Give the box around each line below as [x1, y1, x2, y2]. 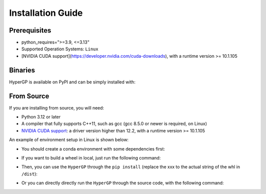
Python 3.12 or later [21, 114, 61, 120]
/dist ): [21, 171, 38, 177]
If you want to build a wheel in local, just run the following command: [21, 155, 161, 160]
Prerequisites [9, 26, 51, 35]
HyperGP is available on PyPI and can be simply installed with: [9, 79, 135, 85]
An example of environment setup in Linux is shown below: [9, 137, 129, 143]
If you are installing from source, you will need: [9, 105, 104, 111]
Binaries [9, 66, 35, 74]
